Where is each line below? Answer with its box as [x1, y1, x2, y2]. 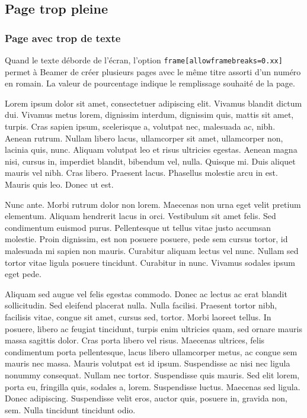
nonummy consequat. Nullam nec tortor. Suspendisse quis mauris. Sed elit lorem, [5, 368, 300, 381]
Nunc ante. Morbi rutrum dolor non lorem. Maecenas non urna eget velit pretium [5, 198, 301, 210]
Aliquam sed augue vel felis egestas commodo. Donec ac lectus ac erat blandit [5, 287, 287, 300]
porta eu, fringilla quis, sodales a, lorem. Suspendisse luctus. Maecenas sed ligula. [5, 380, 300, 393]
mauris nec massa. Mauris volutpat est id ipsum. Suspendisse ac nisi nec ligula [5, 357, 290, 369]
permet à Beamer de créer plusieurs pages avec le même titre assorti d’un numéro [5, 65, 301, 78]
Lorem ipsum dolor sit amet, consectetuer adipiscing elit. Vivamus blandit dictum [5, 97, 302, 109]
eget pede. [5, 268, 41, 280]
